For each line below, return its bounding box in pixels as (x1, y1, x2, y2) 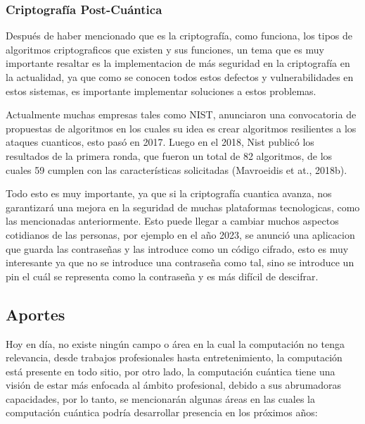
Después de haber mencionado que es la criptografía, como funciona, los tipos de (6, 28, 353, 43)
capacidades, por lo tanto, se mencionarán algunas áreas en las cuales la (6, 391, 315, 406)
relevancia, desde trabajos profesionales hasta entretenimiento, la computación (6, 350, 342, 365)
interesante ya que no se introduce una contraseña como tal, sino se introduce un (6, 255, 354, 270)
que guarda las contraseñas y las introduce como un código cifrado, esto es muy (6, 241, 349, 256)
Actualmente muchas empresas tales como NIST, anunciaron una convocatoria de (6, 107, 357, 122)
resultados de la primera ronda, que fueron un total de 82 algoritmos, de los (6, 148, 333, 163)
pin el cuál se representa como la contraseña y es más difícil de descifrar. (6, 268, 319, 283)
